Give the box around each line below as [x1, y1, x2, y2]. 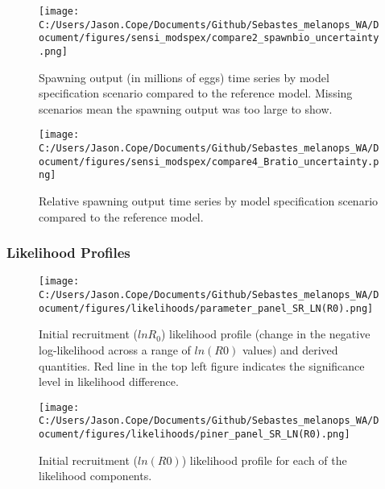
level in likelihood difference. [39, 373, 179, 390]
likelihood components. [39, 467, 152, 484]
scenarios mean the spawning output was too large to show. [39, 100, 333, 117]
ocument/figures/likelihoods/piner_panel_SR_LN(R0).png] [39, 429, 350, 441]
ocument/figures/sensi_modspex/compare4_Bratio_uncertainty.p [39, 155, 379, 168]
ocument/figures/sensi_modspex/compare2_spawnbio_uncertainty [39, 32, 379, 44]
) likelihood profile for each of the [181, 451, 347, 468]
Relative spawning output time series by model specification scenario [39, 193, 379, 209]
